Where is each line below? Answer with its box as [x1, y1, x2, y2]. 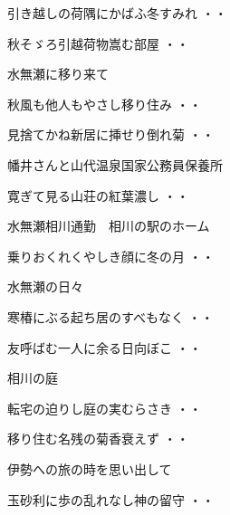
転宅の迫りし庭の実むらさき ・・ [7, 398, 202, 417]
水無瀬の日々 [7, 277, 83, 296]
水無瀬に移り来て [7, 64, 109, 83]
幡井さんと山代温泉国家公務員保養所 [7, 155, 223, 174]
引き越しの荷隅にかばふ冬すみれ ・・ [7, 4, 227, 22]
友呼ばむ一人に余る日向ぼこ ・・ [7, 338, 202, 357]
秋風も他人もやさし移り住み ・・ [7, 94, 202, 113]
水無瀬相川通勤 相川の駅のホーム [7, 216, 210, 235]
